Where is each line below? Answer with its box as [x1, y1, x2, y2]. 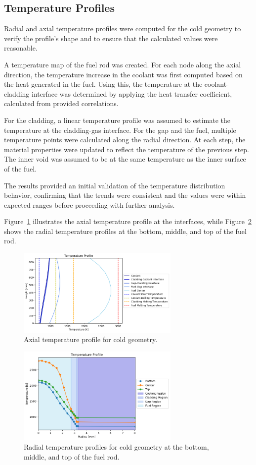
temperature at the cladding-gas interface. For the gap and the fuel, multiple [4, 124, 236, 135]
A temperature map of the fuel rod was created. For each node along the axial [4, 59, 241, 69]
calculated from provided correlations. [4, 98, 119, 109]
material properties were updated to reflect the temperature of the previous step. [4, 144, 249, 154]
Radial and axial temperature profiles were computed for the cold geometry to [4, 23, 241, 34]
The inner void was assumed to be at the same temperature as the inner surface [4, 154, 246, 164]
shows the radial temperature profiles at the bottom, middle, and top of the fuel [4, 226, 247, 236]
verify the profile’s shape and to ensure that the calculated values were [4, 33, 218, 43]
